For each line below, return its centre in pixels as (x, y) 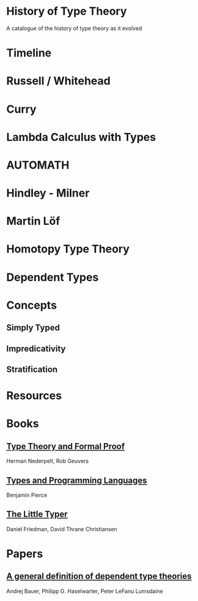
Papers (25, 554)
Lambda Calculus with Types (81, 137)
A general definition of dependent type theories (99, 576)
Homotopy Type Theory (68, 249)
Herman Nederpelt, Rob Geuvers (48, 461)
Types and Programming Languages (77, 480)
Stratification (32, 369)
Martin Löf (33, 221)
